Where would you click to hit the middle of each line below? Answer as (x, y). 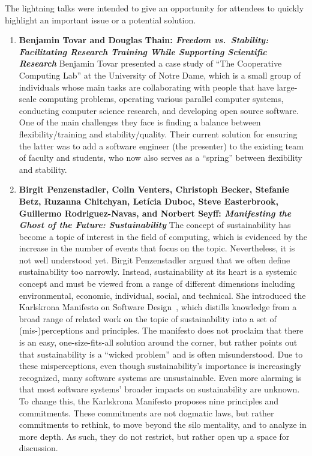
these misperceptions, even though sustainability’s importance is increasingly (160, 366)
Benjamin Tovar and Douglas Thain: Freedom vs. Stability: (144, 40)
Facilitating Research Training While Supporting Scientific (143, 51)
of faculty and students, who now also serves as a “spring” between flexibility (160, 157)
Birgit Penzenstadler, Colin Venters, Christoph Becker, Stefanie (154, 189)
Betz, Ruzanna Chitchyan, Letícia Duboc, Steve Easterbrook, (148, 201)
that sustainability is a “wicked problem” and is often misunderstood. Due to (161, 354)
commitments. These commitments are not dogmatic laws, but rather (146, 412)
